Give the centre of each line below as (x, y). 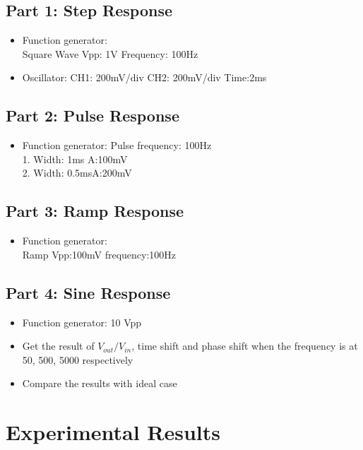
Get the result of (58, 346)
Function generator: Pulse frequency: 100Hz (117, 145)
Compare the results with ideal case (100, 383)
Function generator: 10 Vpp (82, 322)
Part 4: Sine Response (88, 292)
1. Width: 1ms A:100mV (75, 159)
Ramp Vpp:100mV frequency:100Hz (99, 254)
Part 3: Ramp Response (95, 211)
